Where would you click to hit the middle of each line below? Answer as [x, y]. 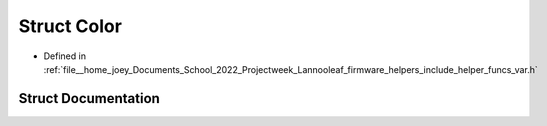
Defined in [65, 56]
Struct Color [70, 26]
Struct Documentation [89, 98]
